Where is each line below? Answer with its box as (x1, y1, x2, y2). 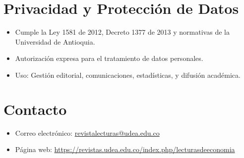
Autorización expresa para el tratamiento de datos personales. (15, 53, 203, 63)
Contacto (3, 99, 67, 119)
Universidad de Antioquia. (15, 36, 95, 47)
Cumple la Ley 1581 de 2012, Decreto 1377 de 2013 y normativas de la (15, 27, 230, 37)
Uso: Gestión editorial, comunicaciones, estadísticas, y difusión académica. (15, 69, 241, 80)
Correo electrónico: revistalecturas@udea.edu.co (15, 127, 160, 138)
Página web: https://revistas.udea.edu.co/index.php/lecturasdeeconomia (15, 144, 235, 155)
